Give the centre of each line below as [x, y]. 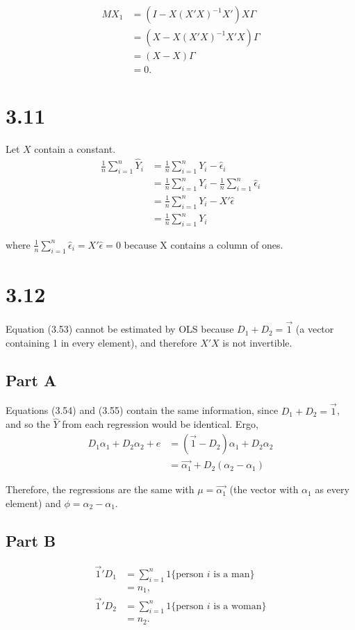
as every [332, 489]
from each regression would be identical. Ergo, [160, 424]
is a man [232, 574]
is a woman [238, 606]
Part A [31, 380]
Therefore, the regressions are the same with [100, 489]
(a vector [315, 329]
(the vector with [264, 489]
